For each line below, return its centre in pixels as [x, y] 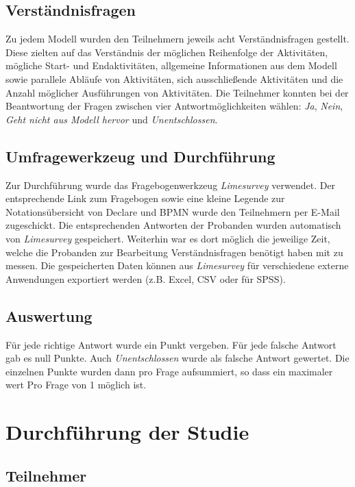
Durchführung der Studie [127, 432]
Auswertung [49, 315]
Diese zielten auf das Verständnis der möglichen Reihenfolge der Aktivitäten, [167, 52]
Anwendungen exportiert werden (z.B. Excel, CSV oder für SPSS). [146, 278]
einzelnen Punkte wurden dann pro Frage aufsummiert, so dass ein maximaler [169, 371]
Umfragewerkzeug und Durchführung [140, 156]
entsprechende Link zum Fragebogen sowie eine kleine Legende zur [145, 198]
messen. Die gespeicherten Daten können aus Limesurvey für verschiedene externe [177, 265]
